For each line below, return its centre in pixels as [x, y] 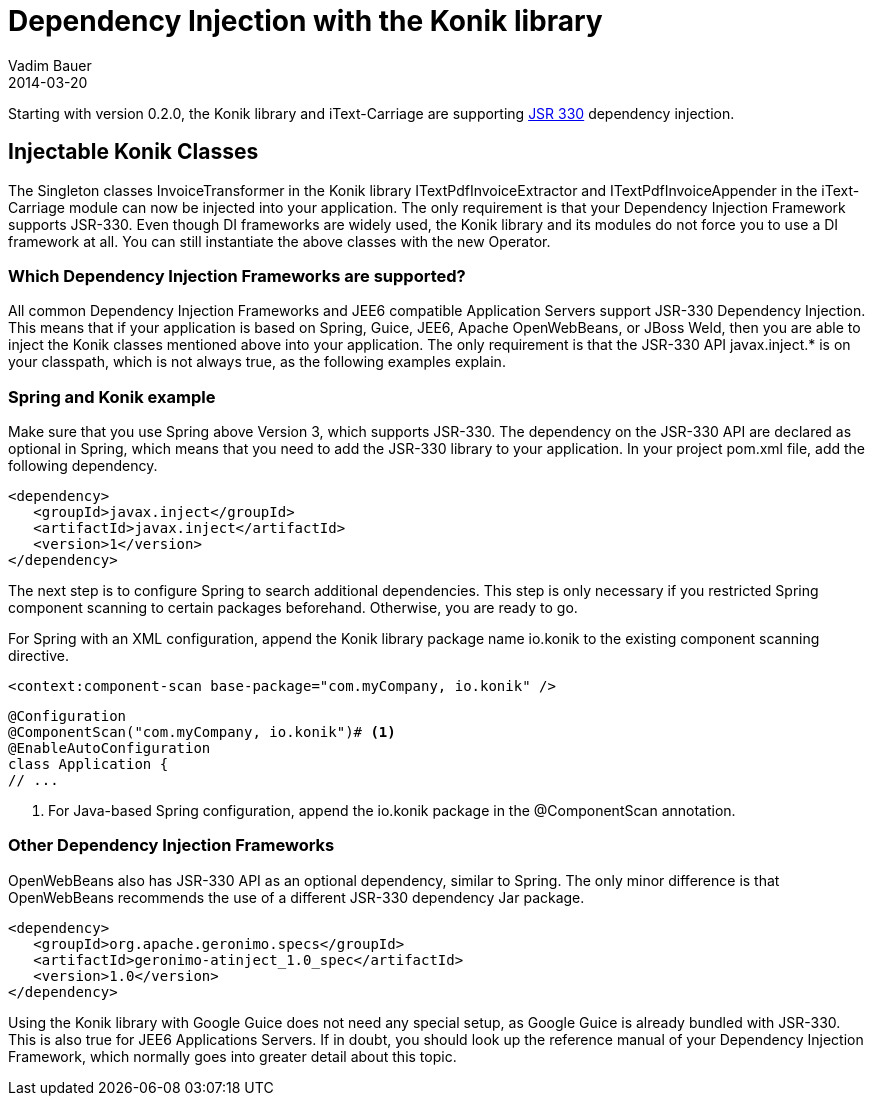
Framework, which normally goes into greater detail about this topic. [232, 1056]
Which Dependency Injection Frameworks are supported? [237, 275]
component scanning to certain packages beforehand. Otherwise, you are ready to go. [293, 608]
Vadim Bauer [50, 65]
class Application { [88, 764]
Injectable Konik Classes [133, 152]
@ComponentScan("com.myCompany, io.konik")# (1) [202, 732]
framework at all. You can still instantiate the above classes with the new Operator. [279, 241]
